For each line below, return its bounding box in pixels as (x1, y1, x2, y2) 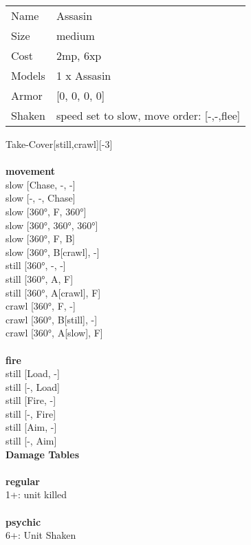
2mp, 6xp (56, 47, 102, 63)
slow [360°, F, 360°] (6, 204, 87, 218)
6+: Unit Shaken (6, 528, 76, 542)
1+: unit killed (6, 487, 67, 502)
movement (6, 164, 55, 178)
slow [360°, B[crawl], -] (6, 244, 100, 259)
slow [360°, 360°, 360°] (6, 217, 98, 232)
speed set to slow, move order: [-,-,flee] (56, 107, 241, 123)
